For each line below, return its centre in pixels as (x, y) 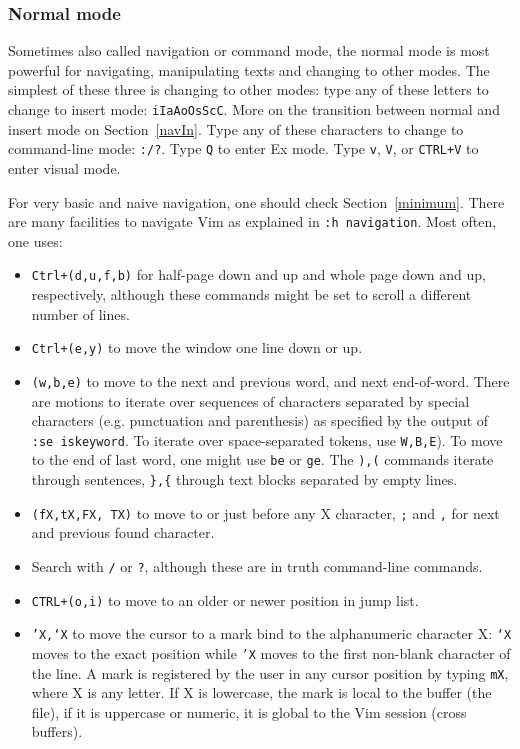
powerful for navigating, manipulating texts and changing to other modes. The (249, 69)
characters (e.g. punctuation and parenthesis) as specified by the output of (260, 420)
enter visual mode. (64, 167)
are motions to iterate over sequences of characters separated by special (250, 400)
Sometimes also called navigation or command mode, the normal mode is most (249, 50)
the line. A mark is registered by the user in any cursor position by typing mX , (270, 672)
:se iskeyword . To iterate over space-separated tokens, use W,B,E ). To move (267, 439)
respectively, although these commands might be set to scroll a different (251, 294)
